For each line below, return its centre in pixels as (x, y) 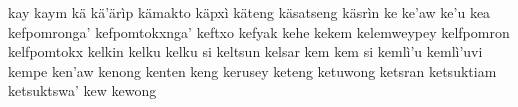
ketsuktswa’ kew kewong (82, 90)
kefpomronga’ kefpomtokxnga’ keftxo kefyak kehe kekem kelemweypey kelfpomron (259, 31)
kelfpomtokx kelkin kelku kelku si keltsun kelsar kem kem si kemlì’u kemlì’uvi (245, 51)
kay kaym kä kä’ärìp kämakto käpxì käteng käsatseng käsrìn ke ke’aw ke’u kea (249, 12)
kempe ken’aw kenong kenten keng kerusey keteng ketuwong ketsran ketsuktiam (252, 70)
